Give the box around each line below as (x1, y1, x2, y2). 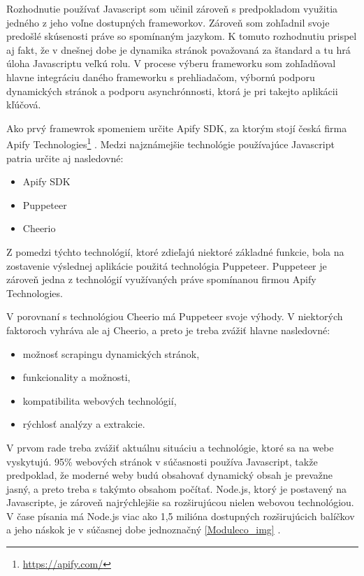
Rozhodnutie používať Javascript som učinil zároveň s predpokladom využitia (6, 1, 338, 15)
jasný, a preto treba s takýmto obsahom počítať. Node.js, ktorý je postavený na (6, 481, 347, 496)
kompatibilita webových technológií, (22, 393, 177, 408)
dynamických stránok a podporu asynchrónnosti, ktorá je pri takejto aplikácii (6, 83, 338, 98)
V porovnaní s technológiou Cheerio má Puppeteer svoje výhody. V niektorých (6, 309, 343, 324)
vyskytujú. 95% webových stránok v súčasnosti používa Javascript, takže (6, 454, 318, 468)
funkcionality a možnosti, (22, 370, 131, 384)
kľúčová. (6, 97, 41, 112)
